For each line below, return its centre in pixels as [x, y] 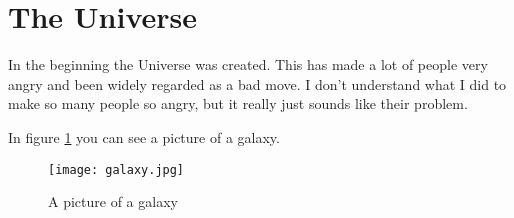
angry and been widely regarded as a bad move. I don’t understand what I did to [257, 83]
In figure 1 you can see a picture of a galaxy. [144, 136]
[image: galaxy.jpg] [116, 169]
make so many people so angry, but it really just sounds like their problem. [238, 103]
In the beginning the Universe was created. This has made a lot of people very [248, 64]
